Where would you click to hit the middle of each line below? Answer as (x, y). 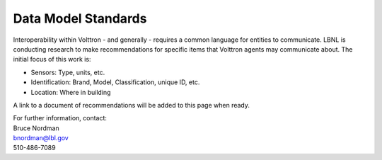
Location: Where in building (71, 92)
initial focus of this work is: (52, 59)
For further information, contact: (60, 118)
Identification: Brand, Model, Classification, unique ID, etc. (115, 82)
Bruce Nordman (36, 128)
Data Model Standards (80, 18)
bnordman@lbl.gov (41, 138)
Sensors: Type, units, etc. (68, 72)
